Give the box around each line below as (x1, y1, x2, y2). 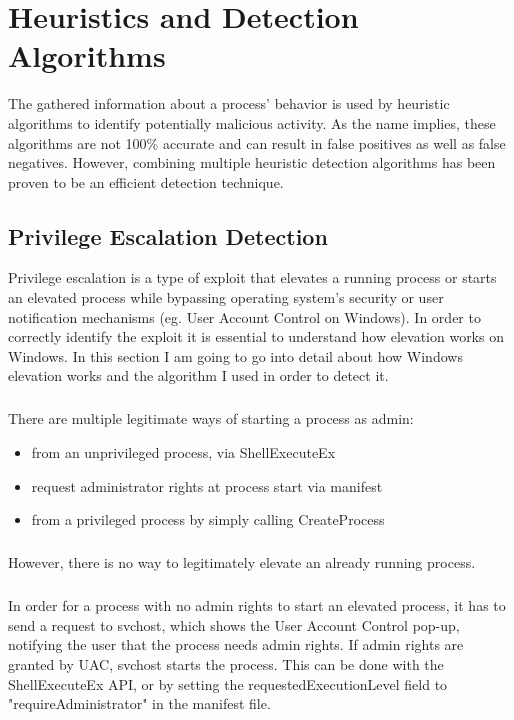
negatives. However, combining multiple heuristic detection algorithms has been (8, 152, 496, 173)
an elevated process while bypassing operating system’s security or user (8, 287, 444, 308)
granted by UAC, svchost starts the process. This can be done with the (8, 653, 444, 674)
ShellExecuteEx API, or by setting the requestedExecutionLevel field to (8, 673, 448, 694)
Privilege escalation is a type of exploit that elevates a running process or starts (8, 267, 497, 288)
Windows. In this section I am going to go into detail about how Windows (8, 345, 463, 366)
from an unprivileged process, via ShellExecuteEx (31, 442, 336, 463)
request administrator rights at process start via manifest (31, 475, 383, 496)
